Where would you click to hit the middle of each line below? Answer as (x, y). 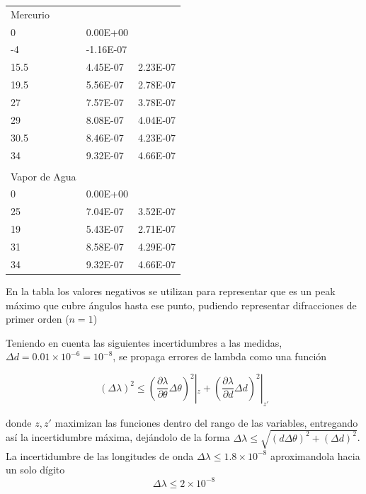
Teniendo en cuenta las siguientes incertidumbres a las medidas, (144, 342)
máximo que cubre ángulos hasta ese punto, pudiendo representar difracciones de (181, 305)
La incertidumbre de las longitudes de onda (100, 455)
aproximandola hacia (315, 455)
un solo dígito (35, 470)
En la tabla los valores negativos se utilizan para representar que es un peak (171, 291)
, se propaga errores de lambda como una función (220, 356)
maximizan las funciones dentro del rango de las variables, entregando (206, 422)
